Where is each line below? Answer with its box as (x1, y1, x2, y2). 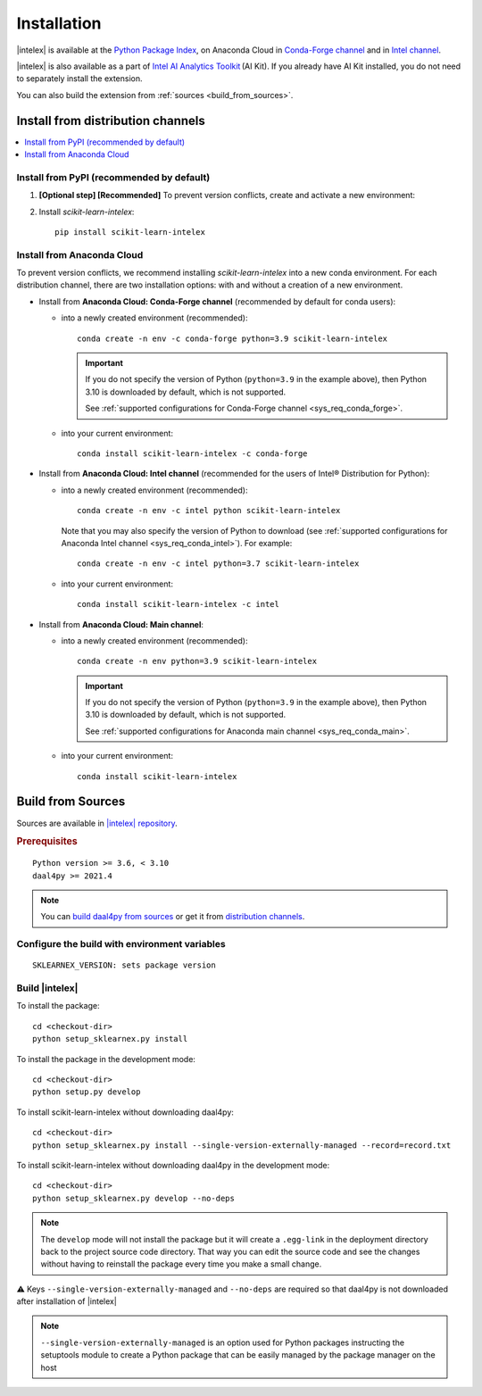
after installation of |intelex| (16, 1296, 118, 1307)
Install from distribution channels (16, 112, 205, 129)
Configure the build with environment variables (16, 938, 227, 951)
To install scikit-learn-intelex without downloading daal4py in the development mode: (16, 1159, 330, 1170)
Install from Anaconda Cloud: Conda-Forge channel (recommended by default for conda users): (38, 295, 396, 307)
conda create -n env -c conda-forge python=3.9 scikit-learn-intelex (77, 333, 388, 344)
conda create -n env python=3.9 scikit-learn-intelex (77, 656, 317, 667)
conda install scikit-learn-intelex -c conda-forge (77, 448, 308, 459)
